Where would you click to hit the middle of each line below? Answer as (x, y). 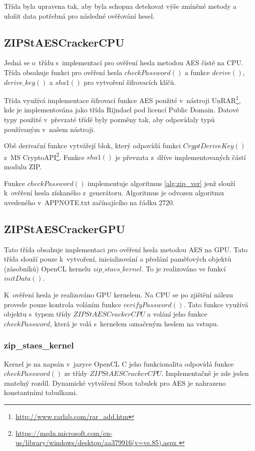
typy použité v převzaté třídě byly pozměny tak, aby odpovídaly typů (109, 119)
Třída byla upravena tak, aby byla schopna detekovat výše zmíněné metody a (120, 6)
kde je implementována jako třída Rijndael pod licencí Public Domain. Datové (122, 110)
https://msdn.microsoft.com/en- (64, 433)
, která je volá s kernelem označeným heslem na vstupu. (134, 323)
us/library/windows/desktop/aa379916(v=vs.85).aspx (96, 442)
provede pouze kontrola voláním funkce (63, 304)
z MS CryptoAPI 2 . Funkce (44, 156)
